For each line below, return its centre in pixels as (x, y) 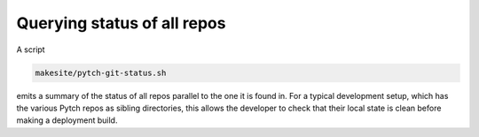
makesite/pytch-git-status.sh (101, 72)
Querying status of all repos (121, 23)
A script (31, 49)
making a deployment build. (67, 120)
